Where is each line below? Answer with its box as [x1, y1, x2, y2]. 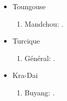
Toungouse [12, 1, 46, 11]
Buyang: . [24, 87, 55, 97]
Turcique [12, 35, 40, 46]
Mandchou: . [24, 18, 63, 29]
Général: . [24, 52, 55, 63]
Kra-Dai [12, 70, 38, 80]
